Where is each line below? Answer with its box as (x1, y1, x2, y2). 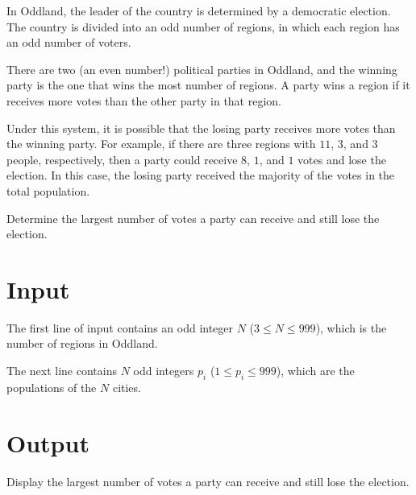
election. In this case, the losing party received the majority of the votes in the (6, 167, 395, 184)
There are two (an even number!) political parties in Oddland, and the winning (6, 60, 397, 77)
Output (6, 426, 89, 459)
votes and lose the (297, 151, 386, 167)
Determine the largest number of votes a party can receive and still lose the (6, 209, 380, 226)
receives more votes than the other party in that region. (6, 92, 281, 109)
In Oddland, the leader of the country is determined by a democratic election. (6, 2, 391, 19)
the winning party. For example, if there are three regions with (6, 135, 316, 152)
